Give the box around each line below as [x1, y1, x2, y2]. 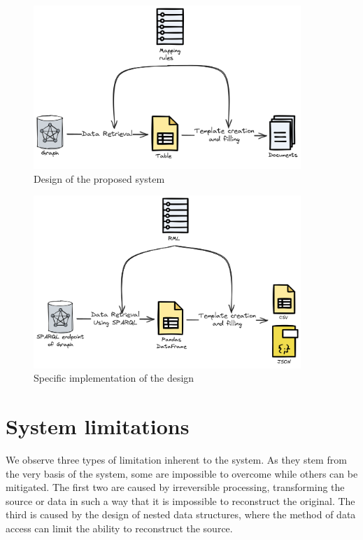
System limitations [6, 412, 190, 441]
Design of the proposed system [34, 171, 165, 186]
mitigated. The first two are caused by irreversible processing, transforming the [6, 480, 345, 494]
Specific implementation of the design [34, 371, 194, 385]
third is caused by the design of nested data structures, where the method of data [6, 507, 356, 522]
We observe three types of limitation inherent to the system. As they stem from [6, 452, 347, 466]
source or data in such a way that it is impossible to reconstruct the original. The [6, 493, 355, 508]
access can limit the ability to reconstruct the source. [6, 520, 233, 535]
